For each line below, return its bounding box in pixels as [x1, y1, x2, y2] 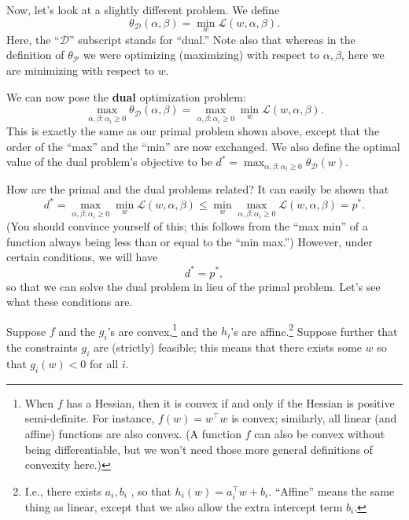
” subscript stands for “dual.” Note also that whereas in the [68, 31, 356, 47]
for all [90, 356, 119, 371]
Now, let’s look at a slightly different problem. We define [6, 2, 280, 17]
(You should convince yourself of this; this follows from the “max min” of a [6, 218, 368, 234]
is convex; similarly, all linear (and [231, 410, 397, 426]
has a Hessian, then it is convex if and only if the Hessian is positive [66, 394, 395, 411]
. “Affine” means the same [268, 482, 395, 499]
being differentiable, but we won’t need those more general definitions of [24, 441, 373, 457]
